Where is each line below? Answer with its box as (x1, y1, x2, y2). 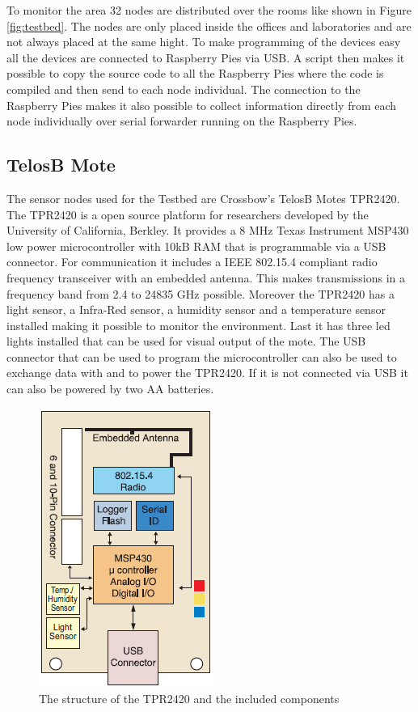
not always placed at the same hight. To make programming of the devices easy (6, 33, 401, 50)
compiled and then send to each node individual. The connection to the (6, 80, 361, 97)
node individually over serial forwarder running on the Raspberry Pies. (6, 112, 357, 129)
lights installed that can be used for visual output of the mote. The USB (6, 333, 366, 350)
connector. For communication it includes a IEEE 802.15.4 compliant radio (6, 253, 378, 270)
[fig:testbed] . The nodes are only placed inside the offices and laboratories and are (6, 17, 412, 34)
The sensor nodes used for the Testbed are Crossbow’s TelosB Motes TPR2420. (6, 189, 400, 206)
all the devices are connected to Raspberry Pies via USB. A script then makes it (6, 49, 405, 66)
